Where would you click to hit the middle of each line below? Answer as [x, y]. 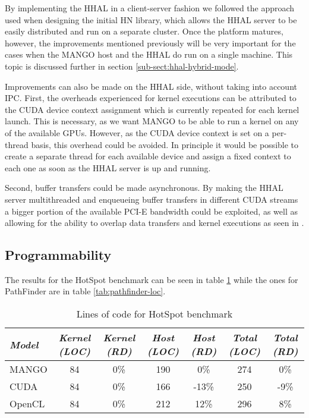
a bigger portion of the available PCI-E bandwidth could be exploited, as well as [151, 211]
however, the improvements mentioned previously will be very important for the [150, 43]
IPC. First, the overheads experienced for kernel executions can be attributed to [151, 98]
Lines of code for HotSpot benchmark [154, 314]
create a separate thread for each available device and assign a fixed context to [148, 156]
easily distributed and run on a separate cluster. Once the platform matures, [144, 31]
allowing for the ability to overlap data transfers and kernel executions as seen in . [154, 223]
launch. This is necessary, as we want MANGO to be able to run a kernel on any [152, 121]
